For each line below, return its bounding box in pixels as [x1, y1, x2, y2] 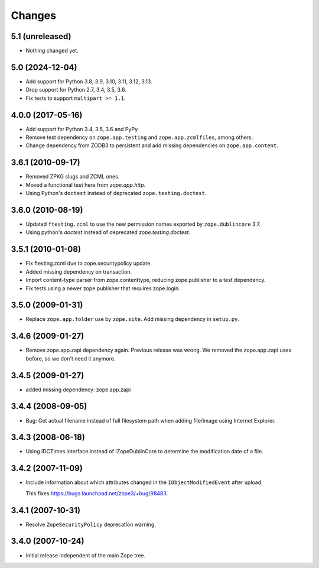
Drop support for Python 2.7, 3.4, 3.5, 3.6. [25, 86, 126, 93]
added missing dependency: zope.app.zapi [25, 386, 131, 393]
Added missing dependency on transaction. [25, 268, 132, 275]
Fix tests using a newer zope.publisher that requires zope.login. [25, 284, 180, 292]
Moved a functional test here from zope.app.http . [25, 181, 146, 189]
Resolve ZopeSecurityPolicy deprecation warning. [25, 521, 156, 528]
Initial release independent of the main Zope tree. [25, 551, 146, 559]
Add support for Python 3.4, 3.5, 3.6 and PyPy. [25, 125, 139, 132]
